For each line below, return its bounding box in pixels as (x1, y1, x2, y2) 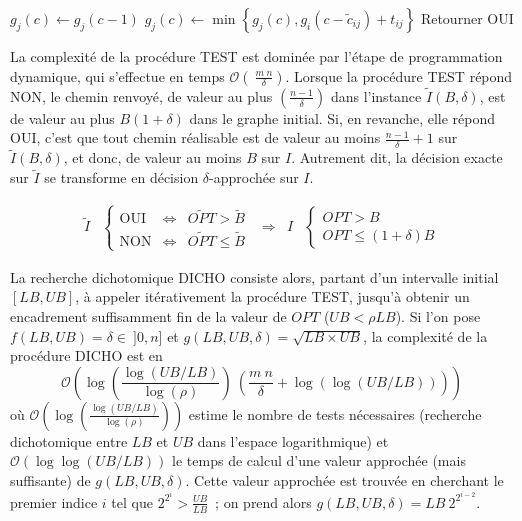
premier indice (10, 491, 98, 512)
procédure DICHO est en (10, 345, 163, 366)
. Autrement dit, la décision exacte (291, 147, 503, 168)
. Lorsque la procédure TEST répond (285, 65, 513, 86)
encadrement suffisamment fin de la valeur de (10, 306, 287, 327)
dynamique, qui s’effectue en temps (10, 65, 225, 86)
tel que (111, 491, 153, 512)
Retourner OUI (420, 8, 514, 28)
